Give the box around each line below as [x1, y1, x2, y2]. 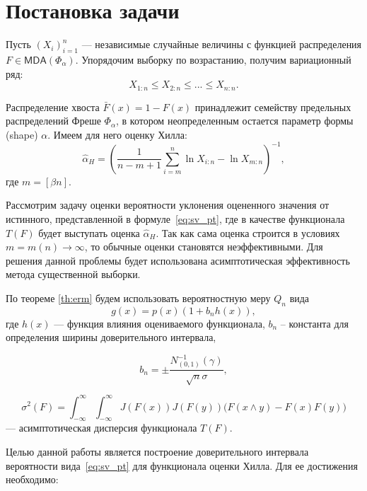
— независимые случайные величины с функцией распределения [81, 37, 362, 52]
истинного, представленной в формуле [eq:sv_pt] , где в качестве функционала [6, 212, 345, 226]
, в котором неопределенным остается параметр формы [115, 113, 354, 128]
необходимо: [6, 472, 59, 487]
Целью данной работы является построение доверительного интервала [6, 444, 309, 458]
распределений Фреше [6, 113, 101, 128]
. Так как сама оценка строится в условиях [156, 225, 340, 240]
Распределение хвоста [6, 99, 100, 114]
